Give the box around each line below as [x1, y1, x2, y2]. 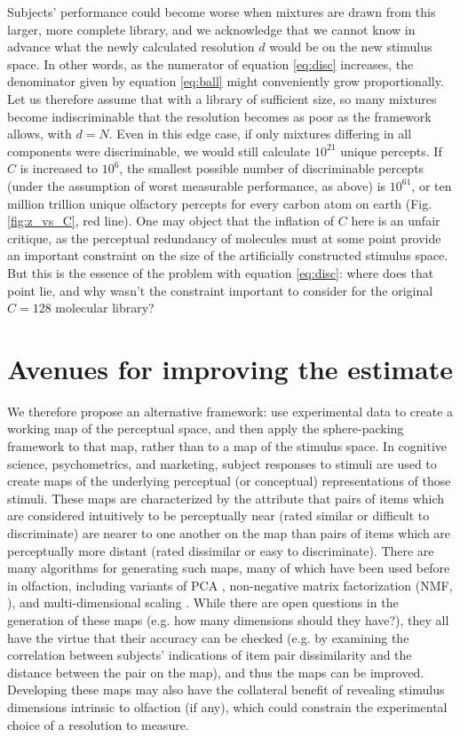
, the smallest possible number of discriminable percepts [119, 159, 424, 178]
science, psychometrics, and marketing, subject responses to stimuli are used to [7, 454, 437, 472]
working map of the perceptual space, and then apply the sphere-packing [7, 419, 404, 438]
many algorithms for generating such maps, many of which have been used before [7, 559, 450, 577]
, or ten [411, 176, 452, 194]
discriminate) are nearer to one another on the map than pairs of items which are [7, 523, 451, 542]
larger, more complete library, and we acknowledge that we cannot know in [7, 20, 416, 38]
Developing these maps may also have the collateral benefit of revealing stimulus [7, 680, 445, 699]
